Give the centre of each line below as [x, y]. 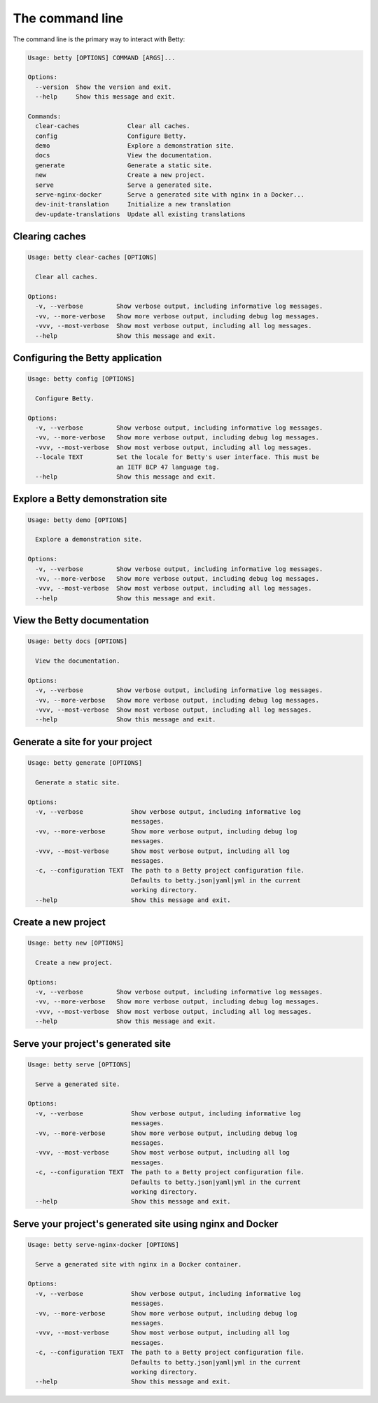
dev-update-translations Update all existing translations [140, 214]
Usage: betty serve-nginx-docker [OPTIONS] [104, 1245]
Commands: [44, 116]
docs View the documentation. [124, 155]
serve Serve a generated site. [124, 185]
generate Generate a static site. [124, 165]
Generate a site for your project [83, 742]
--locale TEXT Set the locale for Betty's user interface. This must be [177, 457]
